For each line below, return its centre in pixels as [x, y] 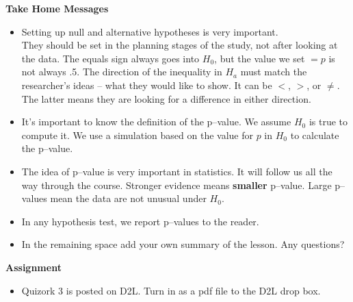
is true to [328, 122]
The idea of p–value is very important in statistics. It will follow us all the [177, 171]
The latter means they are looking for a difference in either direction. [166, 98]
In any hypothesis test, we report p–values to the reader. [140, 221]
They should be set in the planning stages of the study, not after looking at [180, 45]
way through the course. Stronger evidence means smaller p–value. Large [176, 185]
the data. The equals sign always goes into [110, 58]
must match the [274, 72]
